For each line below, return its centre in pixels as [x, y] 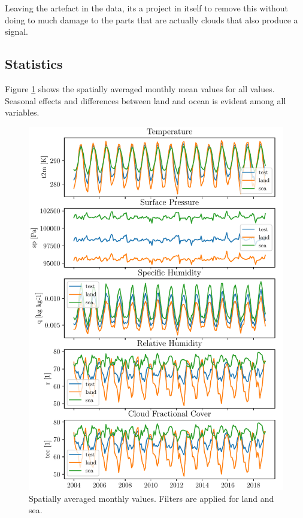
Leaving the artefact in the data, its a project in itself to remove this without [147, 8]
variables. [22, 112]
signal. [16, 31]
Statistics [34, 64]
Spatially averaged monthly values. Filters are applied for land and [151, 498]
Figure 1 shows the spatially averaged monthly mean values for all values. [140, 88]
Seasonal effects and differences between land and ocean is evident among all [146, 100]
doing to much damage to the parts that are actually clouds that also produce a [151, 19]
